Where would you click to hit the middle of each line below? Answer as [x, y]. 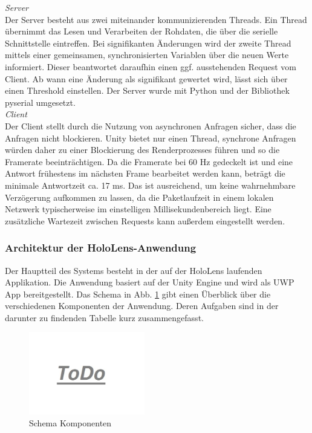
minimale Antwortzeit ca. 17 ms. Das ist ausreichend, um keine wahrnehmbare [150, 185]
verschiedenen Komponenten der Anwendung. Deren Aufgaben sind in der [142, 306]
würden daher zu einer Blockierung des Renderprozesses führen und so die [142, 150]
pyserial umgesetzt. [40, 102]
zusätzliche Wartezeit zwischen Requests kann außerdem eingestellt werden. [145, 220]
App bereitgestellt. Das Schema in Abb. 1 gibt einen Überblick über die [138, 294]
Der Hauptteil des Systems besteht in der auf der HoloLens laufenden [134, 270]
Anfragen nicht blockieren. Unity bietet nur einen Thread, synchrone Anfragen [151, 138]
